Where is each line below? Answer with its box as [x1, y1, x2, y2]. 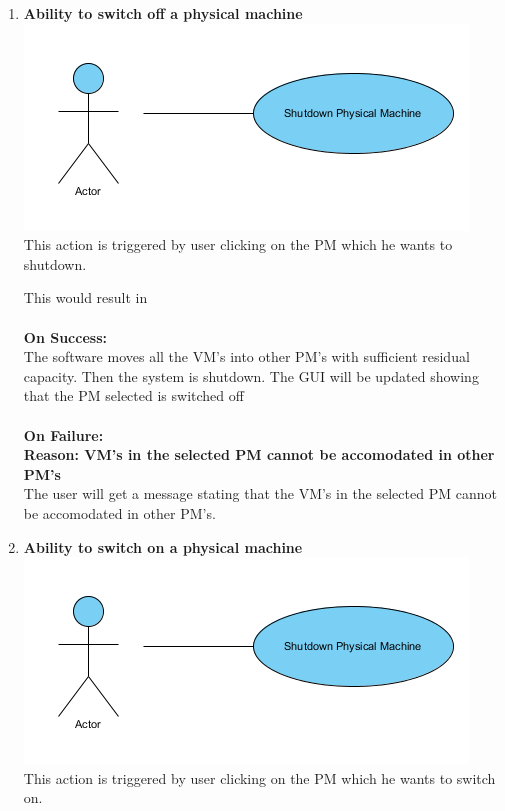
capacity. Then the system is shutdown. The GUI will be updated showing [23, 365, 479, 386]
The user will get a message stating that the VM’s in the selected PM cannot [23, 483, 497, 504]
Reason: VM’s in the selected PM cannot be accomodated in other [23, 444, 495, 465]
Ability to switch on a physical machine [23, 536, 303, 557]
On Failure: [23, 424, 104, 445]
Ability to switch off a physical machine [23, 3, 303, 23]
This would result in [23, 287, 148, 308]
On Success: [23, 326, 107, 347]
